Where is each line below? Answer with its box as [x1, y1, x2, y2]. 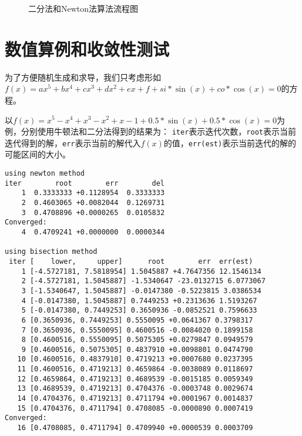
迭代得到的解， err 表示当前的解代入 [5, 136, 141, 149]
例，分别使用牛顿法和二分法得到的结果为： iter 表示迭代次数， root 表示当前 [5, 125, 296, 137]
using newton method [5, 169, 85, 177]
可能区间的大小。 [5, 148, 71, 160]
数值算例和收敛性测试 [5, 36, 170, 61]
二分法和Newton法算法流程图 [28, 2, 139, 14]
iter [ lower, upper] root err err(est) [9, 257, 253, 266]
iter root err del [5, 179, 165, 187]
